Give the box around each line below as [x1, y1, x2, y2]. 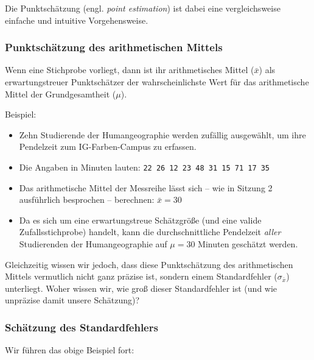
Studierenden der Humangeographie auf [19, 238, 167, 250]
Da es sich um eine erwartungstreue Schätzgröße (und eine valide [19, 213, 262, 226]
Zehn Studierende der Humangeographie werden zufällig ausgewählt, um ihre [19, 128, 306, 141]
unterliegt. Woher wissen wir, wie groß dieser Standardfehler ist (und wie [5, 281, 277, 294]
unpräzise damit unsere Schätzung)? [5, 294, 140, 306]
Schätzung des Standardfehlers [5, 319, 158, 334]
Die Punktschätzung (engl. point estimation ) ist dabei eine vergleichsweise [5, 2, 281, 14]
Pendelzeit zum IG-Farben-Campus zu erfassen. [19, 140, 197, 153]
